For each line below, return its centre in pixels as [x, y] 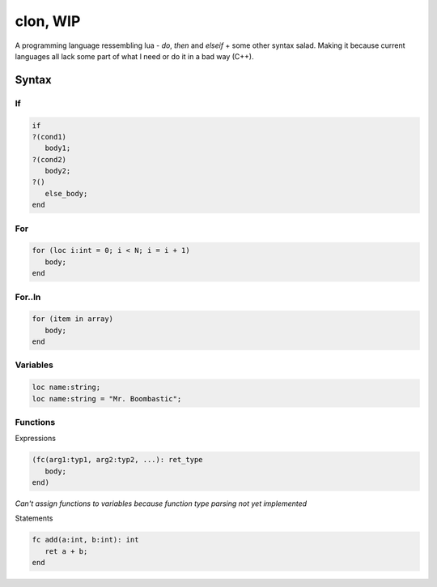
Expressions [36, 439]
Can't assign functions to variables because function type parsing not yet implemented [161, 503]
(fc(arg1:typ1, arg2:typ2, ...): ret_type [117, 460]
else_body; [66, 193]
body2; [58, 171]
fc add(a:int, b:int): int [85, 540]
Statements [34, 518]
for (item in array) [72, 319]
